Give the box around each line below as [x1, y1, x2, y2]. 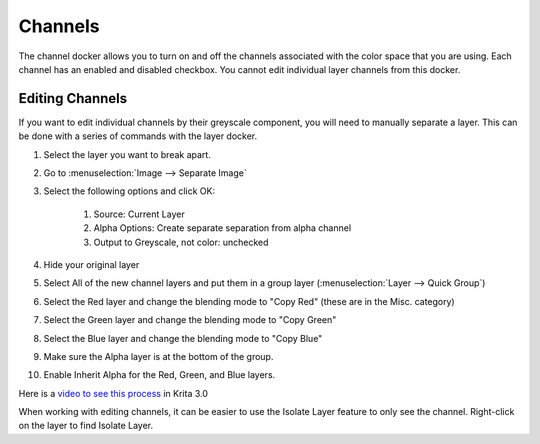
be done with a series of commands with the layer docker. [18, 130, 258, 142]
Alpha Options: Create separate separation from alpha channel [93, 222, 352, 234]
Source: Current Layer [93, 208, 185, 220]
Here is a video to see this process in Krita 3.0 [18, 387, 209, 399]
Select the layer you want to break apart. [43, 148, 212, 160]
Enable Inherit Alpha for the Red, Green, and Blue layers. [43, 369, 276, 381]
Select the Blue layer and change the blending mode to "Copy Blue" [43, 332, 323, 344]
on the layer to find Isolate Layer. [18, 420, 154, 432]
